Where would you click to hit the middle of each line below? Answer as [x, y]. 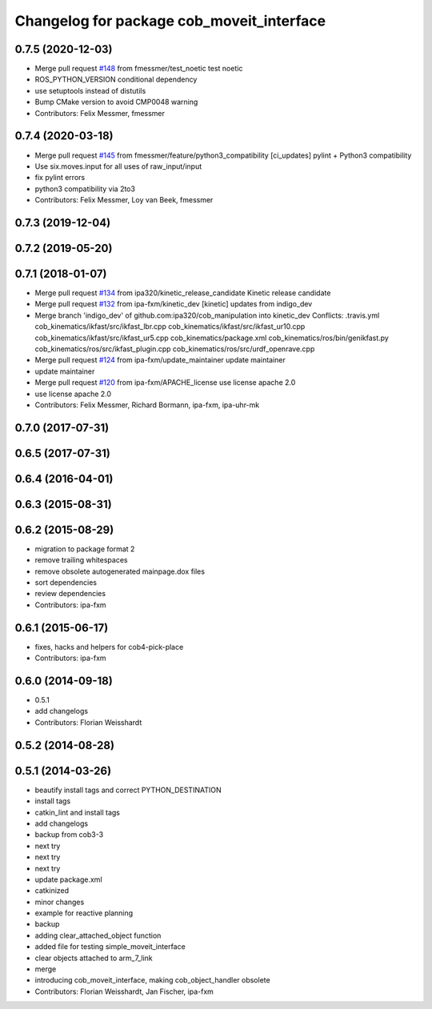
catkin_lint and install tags [77, 812]
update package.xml [69, 879]
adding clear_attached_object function [98, 935]
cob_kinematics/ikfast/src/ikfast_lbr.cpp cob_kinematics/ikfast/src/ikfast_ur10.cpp [170, 326]
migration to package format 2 [85, 549]
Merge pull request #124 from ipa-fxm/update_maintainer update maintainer [160, 360]
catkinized [52, 891]
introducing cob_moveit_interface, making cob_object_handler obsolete [153, 980]
